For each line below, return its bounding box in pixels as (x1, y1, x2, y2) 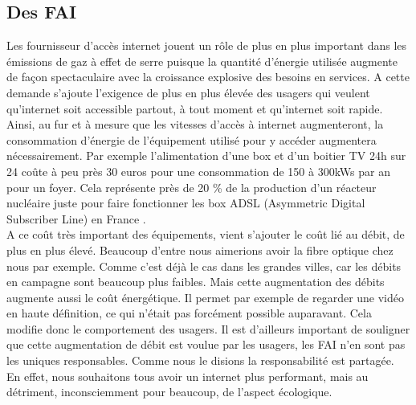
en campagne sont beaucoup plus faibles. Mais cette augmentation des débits (6, 273, 385, 290)
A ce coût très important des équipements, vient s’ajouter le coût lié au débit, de (6, 226, 405, 243)
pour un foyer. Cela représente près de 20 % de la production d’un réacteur (6, 178, 377, 195)
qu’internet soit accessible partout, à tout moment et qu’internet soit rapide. (6, 100, 383, 117)
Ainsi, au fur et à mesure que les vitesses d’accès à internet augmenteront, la (6, 116, 384, 133)
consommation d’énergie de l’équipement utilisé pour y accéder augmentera (6, 131, 377, 148)
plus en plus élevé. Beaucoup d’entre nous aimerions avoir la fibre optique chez (6, 241, 394, 258)
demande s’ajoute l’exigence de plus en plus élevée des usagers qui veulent (6, 84, 370, 100)
